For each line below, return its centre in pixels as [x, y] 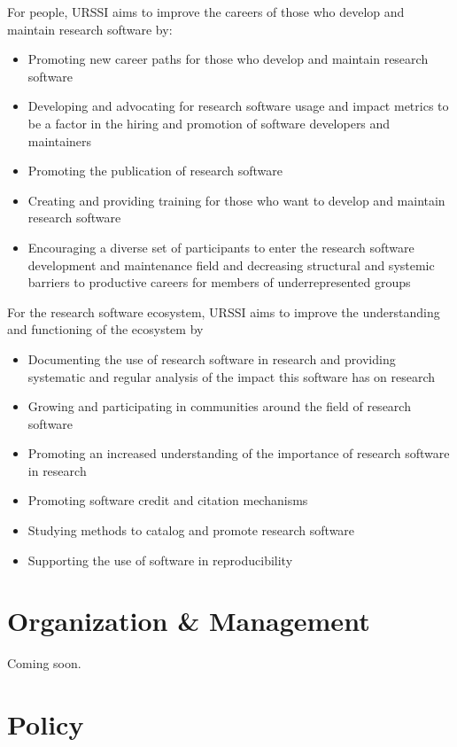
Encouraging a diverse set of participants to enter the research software [221, 247]
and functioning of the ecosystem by [105, 329]
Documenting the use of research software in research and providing [212, 358]
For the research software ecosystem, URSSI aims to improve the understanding [224, 311]
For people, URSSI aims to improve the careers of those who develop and [206, 12]
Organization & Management [189, 621]
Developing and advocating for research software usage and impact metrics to [238, 106]
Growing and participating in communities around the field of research [219, 406]
